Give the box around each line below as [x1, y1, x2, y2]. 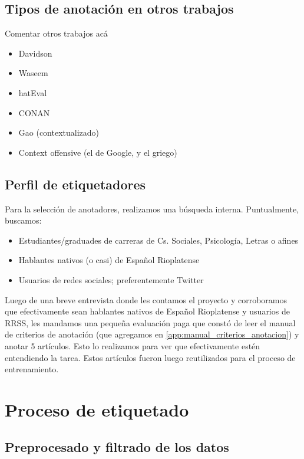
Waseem [18, 67, 48, 79]
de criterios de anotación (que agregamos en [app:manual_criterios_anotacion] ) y [5, 328, 299, 340]
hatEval [18, 86, 47, 99]
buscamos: [5, 214, 42, 227]
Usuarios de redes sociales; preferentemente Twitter [18, 273, 204, 286]
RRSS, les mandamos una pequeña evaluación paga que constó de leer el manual [5, 316, 296, 329]
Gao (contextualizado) [18, 126, 100, 139]
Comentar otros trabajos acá [5, 27, 108, 40]
